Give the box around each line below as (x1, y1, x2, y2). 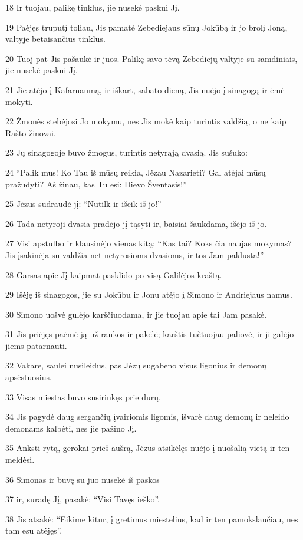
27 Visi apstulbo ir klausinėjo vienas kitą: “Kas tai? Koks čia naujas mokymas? (5, 237, 292, 249)
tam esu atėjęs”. (5, 524, 62, 536)
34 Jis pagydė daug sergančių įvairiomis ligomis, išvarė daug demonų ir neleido (5, 410, 289, 423)
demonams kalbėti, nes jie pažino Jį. (5, 422, 137, 434)
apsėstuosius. (5, 371, 52, 383)
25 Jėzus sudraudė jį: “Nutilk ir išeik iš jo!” (5, 197, 162, 210)
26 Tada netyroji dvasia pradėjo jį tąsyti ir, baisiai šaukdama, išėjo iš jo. (5, 217, 267, 229)
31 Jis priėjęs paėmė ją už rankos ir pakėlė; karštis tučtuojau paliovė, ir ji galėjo (5, 328, 294, 340)
